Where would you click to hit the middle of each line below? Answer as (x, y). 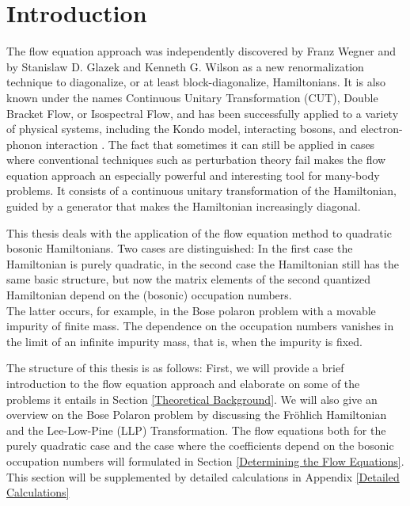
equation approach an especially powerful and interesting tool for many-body (193, 175)
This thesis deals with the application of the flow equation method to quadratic (199, 232)
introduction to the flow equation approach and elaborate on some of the (183, 383)
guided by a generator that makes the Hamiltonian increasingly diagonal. (184, 206)
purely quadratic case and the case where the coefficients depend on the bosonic (200, 445)
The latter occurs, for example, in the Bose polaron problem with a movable (191, 310)
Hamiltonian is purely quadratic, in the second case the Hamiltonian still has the (203, 263)
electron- (382, 129)
